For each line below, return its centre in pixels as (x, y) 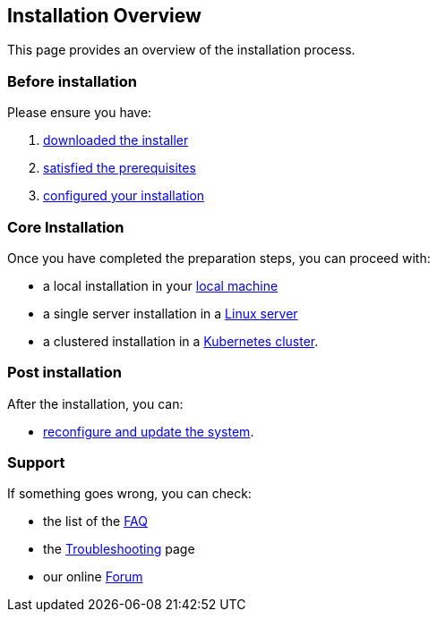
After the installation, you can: (95, 403)
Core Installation (66, 227)
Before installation (72, 81)
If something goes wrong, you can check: (129, 494)
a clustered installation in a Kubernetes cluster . (181, 341)
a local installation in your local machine (161, 285)
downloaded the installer (116, 140)
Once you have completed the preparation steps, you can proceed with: (219, 258)
